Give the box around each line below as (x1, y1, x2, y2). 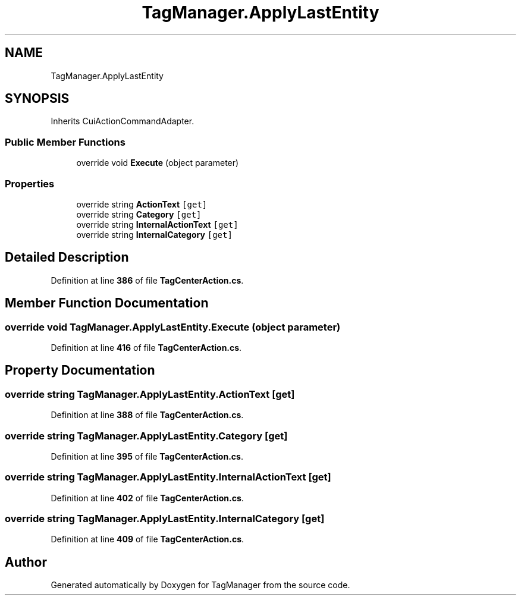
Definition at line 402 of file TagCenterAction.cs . (51, 492, 244, 503)
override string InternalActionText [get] (76, 219, 238, 230)
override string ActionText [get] (76, 199, 208, 209)
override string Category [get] (76, 209, 202, 219)
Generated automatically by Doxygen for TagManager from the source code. (51, 580, 350, 590)
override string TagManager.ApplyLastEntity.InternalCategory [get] (5, 513, 325, 525)
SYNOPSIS (5, 91, 70, 106)
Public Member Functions (5, 136, 125, 148)
